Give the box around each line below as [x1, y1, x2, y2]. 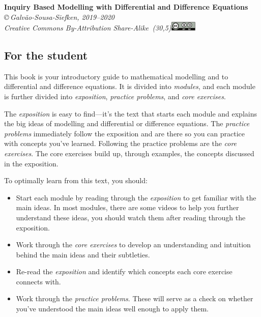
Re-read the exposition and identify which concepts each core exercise [16, 266, 233, 277]
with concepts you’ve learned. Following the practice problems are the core [4, 138, 237, 149]
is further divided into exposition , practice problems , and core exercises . [4, 91, 226, 101]
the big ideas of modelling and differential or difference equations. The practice [4, 118, 250, 129]
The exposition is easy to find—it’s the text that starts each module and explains [4, 108, 257, 119]
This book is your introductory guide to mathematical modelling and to [4, 71, 228, 81]
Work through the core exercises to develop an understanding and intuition [16, 239, 251, 250]
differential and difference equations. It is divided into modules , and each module [4, 81, 255, 92]
